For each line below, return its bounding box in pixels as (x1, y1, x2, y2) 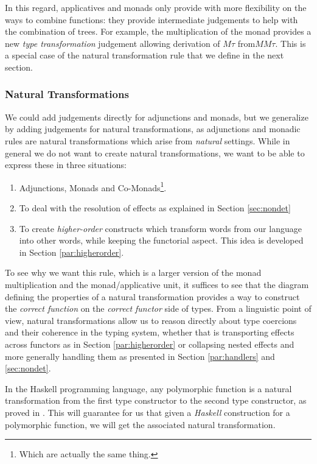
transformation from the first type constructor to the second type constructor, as (5, 394, 307, 407)
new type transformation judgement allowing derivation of (5, 37, 220, 49)
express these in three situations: (5, 158, 127, 171)
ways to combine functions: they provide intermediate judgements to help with (5, 13, 298, 26)
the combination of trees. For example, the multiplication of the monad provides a (5, 25, 312, 38)
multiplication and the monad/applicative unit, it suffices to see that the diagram (5, 278, 309, 290)
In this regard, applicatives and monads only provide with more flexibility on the (5, 1, 307, 13)
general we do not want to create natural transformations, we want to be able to (5, 146, 305, 159)
